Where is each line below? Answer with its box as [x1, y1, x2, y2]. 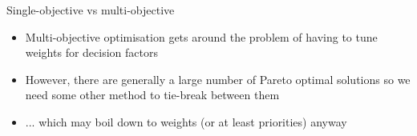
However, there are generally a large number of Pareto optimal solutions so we [25, 70, 411, 87]
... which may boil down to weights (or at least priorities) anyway [25, 113, 347, 130]
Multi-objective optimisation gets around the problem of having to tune [25, 28, 378, 45]
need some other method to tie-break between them [25, 86, 280, 103]
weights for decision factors [25, 44, 158, 61]
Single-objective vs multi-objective [6, 2, 175, 18]
